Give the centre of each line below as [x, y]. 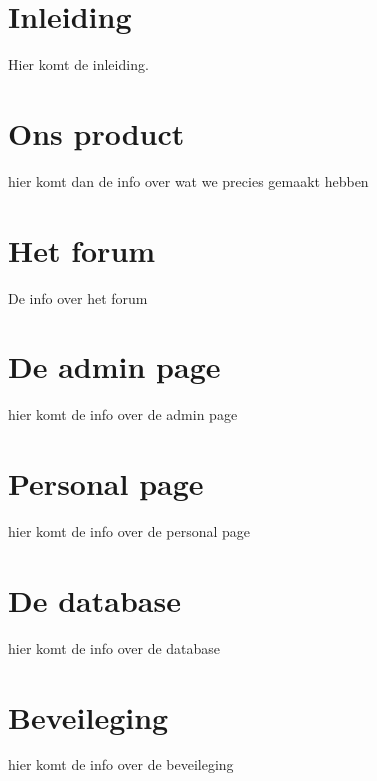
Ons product [96, 132]
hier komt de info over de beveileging [121, 764]
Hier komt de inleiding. [78, 64]
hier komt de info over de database [114, 647]
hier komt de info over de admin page [123, 414]
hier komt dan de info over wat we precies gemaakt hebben [188, 180]
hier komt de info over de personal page [129, 531]
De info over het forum [78, 297]
